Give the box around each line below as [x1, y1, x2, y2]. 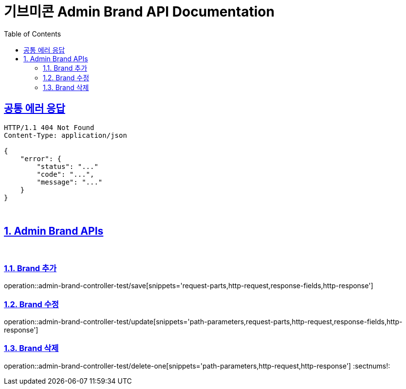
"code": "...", [37, 170, 94, 178]
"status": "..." [37, 162, 98, 170]
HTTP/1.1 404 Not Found [4, 123, 94, 131]
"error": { [20, 154, 62, 163]
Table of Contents [4, 29, 61, 38]
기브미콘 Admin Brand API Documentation [4, 3, 275, 20]
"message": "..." [37, 178, 103, 186]
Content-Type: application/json [4, 131, 127, 139]
